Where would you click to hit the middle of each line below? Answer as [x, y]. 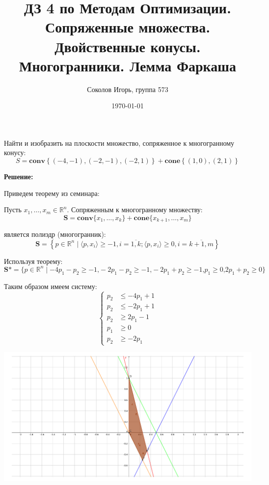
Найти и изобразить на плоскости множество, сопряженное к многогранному [119, 143]
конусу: [15, 152]
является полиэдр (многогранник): [55, 234]
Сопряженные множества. [128, 27]
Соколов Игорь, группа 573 [128, 89]
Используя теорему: [33, 261]
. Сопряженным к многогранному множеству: [135, 210]
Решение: [19, 177]
